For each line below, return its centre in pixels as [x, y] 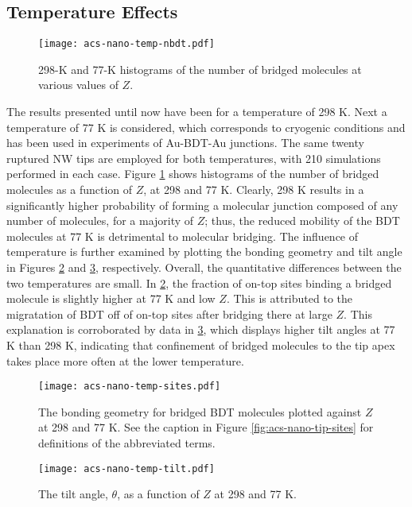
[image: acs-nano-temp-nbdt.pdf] [126, 44]
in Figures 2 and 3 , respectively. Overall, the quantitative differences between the [204, 267]
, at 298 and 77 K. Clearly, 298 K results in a [254, 190]
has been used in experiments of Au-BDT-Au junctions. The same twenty [185, 143]
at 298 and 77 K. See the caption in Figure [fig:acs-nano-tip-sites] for [206, 427]
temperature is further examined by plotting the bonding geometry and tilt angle [204, 252]
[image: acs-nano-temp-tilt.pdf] [126, 468]
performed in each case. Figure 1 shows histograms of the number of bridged [193, 174]
